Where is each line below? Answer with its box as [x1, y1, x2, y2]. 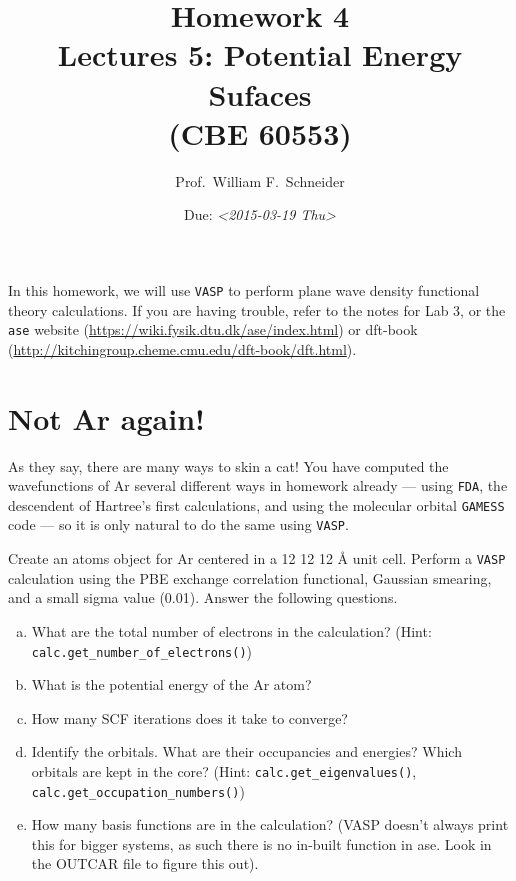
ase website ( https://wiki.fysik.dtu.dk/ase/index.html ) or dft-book [8, 319, 418, 340]
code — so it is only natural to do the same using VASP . [8, 514, 349, 535]
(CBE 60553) [168, 112, 352, 153]
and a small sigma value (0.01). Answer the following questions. [8, 587, 398, 608]
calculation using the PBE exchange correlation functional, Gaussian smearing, [8, 567, 492, 588]
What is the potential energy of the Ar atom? [31, 674, 312, 695]
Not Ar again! [8, 397, 205, 438]
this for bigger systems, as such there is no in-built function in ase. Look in [31, 833, 492, 854]
